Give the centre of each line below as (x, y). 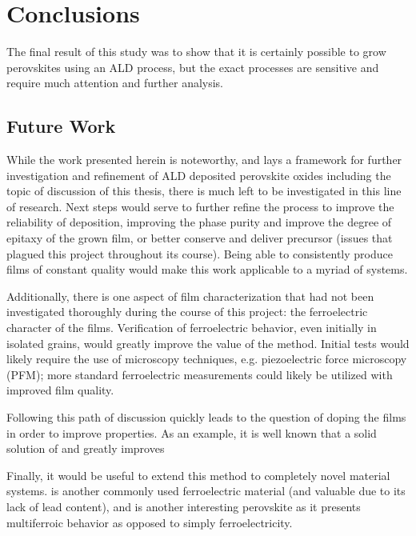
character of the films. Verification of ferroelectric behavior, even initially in (192, 328)
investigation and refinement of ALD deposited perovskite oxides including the (199, 175)
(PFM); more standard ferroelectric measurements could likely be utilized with (200, 374)
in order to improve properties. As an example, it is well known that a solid (192, 432)
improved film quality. (60, 390)
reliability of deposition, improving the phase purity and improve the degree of (199, 222)
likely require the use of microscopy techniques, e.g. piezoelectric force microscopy (207, 359)
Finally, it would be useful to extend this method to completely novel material (198, 475)
